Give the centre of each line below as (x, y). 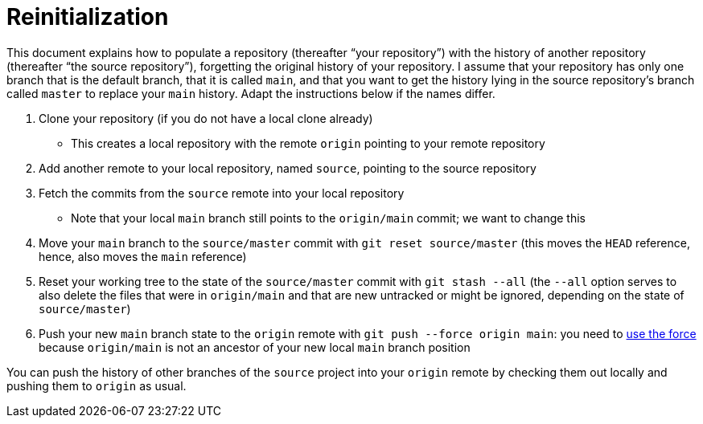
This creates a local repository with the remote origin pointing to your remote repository (308, 143)
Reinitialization (88, 17)
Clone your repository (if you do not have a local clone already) (206, 118)
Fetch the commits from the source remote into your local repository (222, 193)
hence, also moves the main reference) (143, 256)
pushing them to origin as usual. (97, 385)
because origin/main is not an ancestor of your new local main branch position (255, 347)
